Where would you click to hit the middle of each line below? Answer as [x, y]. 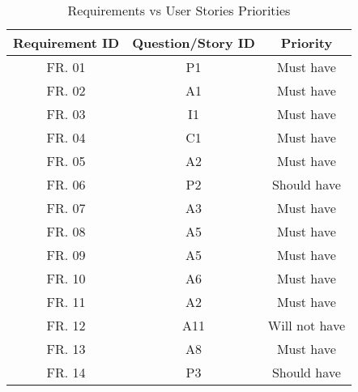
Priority [307, 43]
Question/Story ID [194, 43]
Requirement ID [66, 43]
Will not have [306, 325]
